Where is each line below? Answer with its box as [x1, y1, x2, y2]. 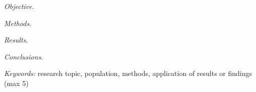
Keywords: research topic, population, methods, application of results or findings [4, 68, 252, 78]
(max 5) [4, 77, 29, 88]
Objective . [4, 1, 34, 11]
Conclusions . [4, 51, 43, 61]
